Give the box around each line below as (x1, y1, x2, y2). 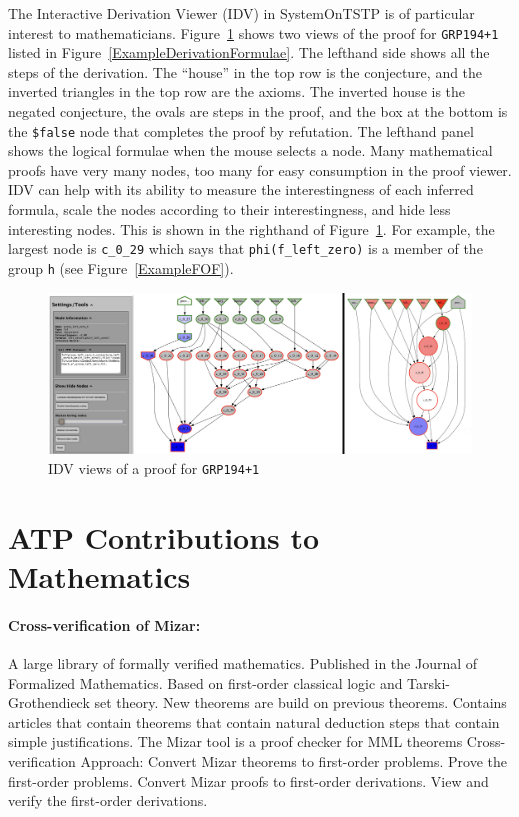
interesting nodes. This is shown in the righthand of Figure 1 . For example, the (8, 218, 495, 239)
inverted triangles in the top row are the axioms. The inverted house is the (8, 81, 466, 102)
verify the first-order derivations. (8, 790, 208, 811)
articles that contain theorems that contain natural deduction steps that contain (8, 711, 500, 732)
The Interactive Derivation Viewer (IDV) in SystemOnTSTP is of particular (8, 3, 475, 23)
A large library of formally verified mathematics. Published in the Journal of (8, 653, 478, 674)
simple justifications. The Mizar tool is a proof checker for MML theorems (8, 731, 463, 752)
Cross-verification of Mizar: (8, 614, 201, 635)
